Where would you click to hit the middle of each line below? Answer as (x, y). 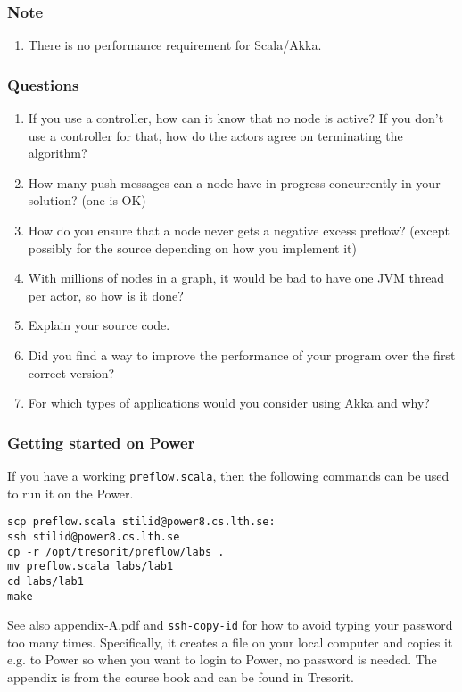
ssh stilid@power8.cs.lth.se (94, 536)
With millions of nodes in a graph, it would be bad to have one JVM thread (236, 278)
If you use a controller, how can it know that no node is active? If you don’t (236, 118)
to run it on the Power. (70, 493)
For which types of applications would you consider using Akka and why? (229, 403)
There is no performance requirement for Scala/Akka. (175, 45)
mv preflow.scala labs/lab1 (91, 567)
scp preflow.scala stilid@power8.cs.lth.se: (141, 522)
